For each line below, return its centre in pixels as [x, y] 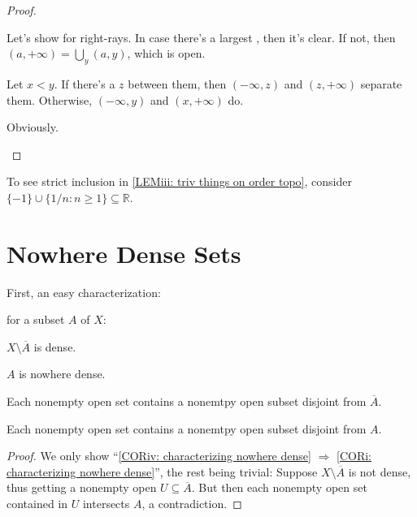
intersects [106, 504]
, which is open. [166, 53]
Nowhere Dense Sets [124, 253]
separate [381, 83]
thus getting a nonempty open [82, 487]
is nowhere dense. [62, 374]
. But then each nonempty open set [279, 487]
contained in [37, 504]
